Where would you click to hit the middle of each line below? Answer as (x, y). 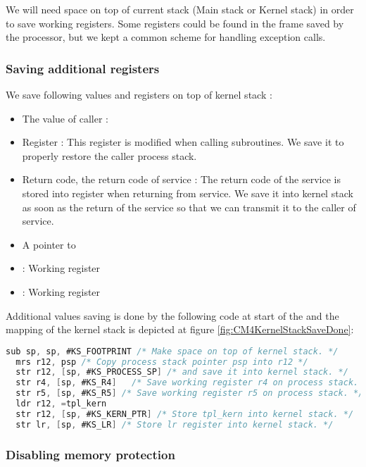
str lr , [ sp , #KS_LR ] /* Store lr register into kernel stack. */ (175, 424)
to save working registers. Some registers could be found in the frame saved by (175, 23)
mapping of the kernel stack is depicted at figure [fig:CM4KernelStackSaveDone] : (180, 329)
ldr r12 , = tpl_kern (61, 404)
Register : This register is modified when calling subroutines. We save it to (183, 142)
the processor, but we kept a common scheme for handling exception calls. (166, 37)
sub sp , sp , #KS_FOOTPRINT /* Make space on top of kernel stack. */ (172, 351)
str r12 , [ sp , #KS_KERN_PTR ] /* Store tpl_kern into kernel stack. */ (185, 414)
